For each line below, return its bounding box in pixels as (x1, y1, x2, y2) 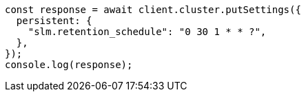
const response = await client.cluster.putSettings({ (5, 4, 301, 15)
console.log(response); (5, 59, 133, 70)
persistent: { (16, 15, 92, 26)
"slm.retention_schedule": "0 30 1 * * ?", (28, 26, 267, 37)
